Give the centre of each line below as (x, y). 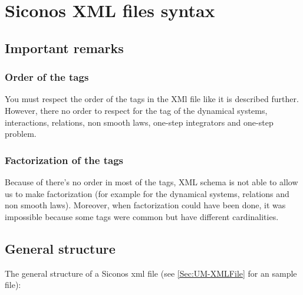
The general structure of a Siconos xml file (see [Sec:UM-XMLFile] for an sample (151, 273)
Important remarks (64, 47)
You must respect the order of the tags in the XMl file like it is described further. (152, 99)
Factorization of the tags (64, 160)
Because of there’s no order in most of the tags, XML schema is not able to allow (151, 181)
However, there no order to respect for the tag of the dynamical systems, (136, 110)
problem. (21, 134)
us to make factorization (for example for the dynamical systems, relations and (147, 193)
